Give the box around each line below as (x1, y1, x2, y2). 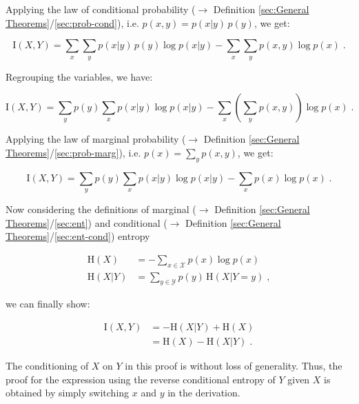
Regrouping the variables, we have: (6, 69, 153, 83)
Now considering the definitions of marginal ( (6, 201, 196, 216)
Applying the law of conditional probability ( (6, 2, 196, 16)
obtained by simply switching (6, 385, 130, 400)
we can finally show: (6, 296, 90, 311)
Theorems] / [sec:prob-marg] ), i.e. (6, 145, 141, 159)
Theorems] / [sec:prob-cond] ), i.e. (6, 15, 139, 30)
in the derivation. (167, 385, 240, 400)
